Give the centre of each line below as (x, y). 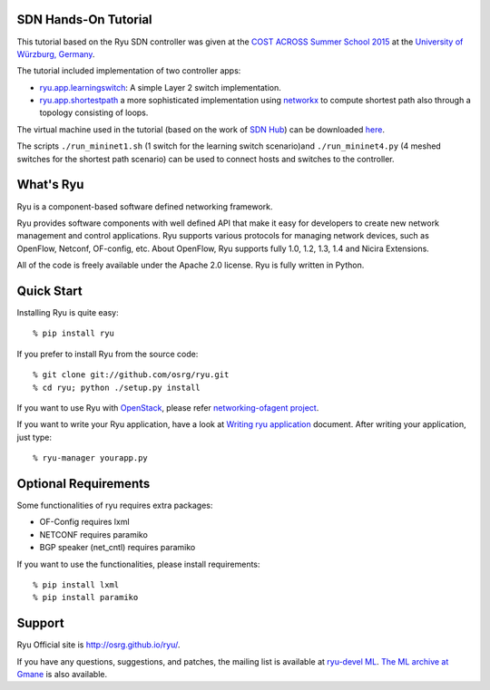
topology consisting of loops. (94, 112)
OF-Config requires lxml (85, 522)
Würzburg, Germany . (56, 53)
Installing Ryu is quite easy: (68, 313)
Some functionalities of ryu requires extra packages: (115, 505)
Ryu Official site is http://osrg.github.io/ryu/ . (98, 645)
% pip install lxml (76, 585)
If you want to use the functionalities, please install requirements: (138, 564)
